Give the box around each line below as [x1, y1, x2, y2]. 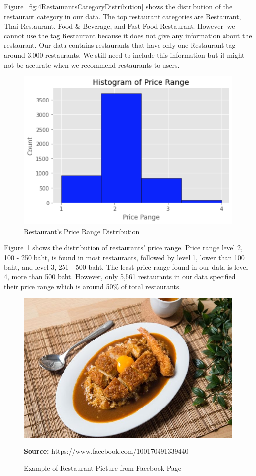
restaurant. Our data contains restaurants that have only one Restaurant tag [4, 40, 236, 50]
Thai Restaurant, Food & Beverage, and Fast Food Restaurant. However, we [4, 21, 235, 31]
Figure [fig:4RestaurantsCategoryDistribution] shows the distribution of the [4, 1, 233, 11]
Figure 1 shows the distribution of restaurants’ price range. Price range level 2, [4, 242, 243, 253]
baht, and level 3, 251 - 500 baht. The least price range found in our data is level [4, 262, 248, 272]
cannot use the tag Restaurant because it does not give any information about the [4, 30, 252, 40]
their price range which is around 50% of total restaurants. [4, 281, 181, 291]
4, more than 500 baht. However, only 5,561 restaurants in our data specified [4, 271, 236, 281]
